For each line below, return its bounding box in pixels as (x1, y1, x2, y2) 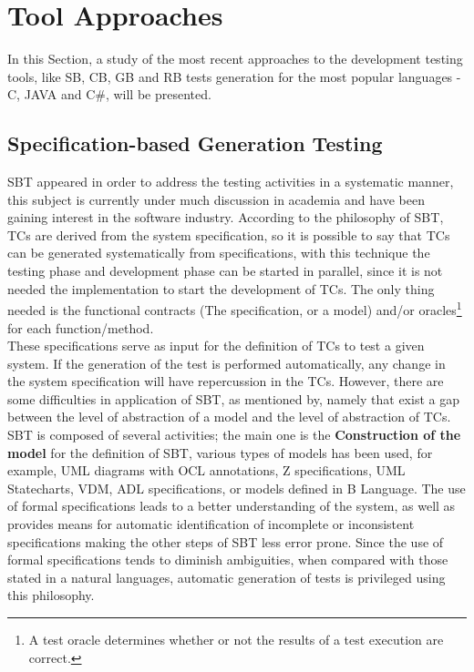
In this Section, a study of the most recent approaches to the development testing (7, 49, 463, 68)
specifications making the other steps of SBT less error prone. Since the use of (7, 532, 444, 551)
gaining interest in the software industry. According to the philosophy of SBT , (7, 208, 444, 227)
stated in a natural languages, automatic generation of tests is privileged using (7, 567, 446, 586)
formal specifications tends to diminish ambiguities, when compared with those (7, 550, 448, 569)
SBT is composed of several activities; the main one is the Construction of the (7, 425, 461, 444)
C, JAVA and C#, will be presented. (7, 85, 211, 104)
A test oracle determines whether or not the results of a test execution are (28, 630, 444, 649)
